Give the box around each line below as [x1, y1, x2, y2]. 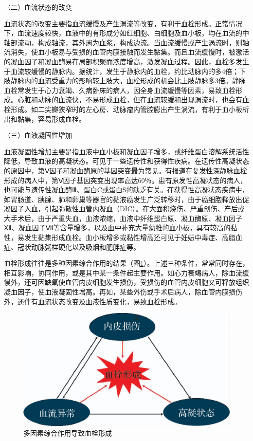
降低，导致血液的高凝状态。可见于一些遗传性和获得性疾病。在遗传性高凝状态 [4, 156, 249, 166]
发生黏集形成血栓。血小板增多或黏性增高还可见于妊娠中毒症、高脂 [24, 232, 235, 242]
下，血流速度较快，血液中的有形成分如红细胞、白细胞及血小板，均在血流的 [4, 28, 242, 38]
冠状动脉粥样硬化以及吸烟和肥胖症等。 [17, 241, 140, 252]
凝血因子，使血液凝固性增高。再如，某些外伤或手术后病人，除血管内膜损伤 [4, 287, 242, 297]
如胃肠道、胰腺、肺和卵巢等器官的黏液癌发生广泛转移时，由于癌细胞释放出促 [4, 194, 249, 204]
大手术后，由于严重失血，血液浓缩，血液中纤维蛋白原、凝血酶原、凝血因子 [4, 213, 242, 223]
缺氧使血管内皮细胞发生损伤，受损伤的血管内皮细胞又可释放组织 [44, 277, 249, 287]
